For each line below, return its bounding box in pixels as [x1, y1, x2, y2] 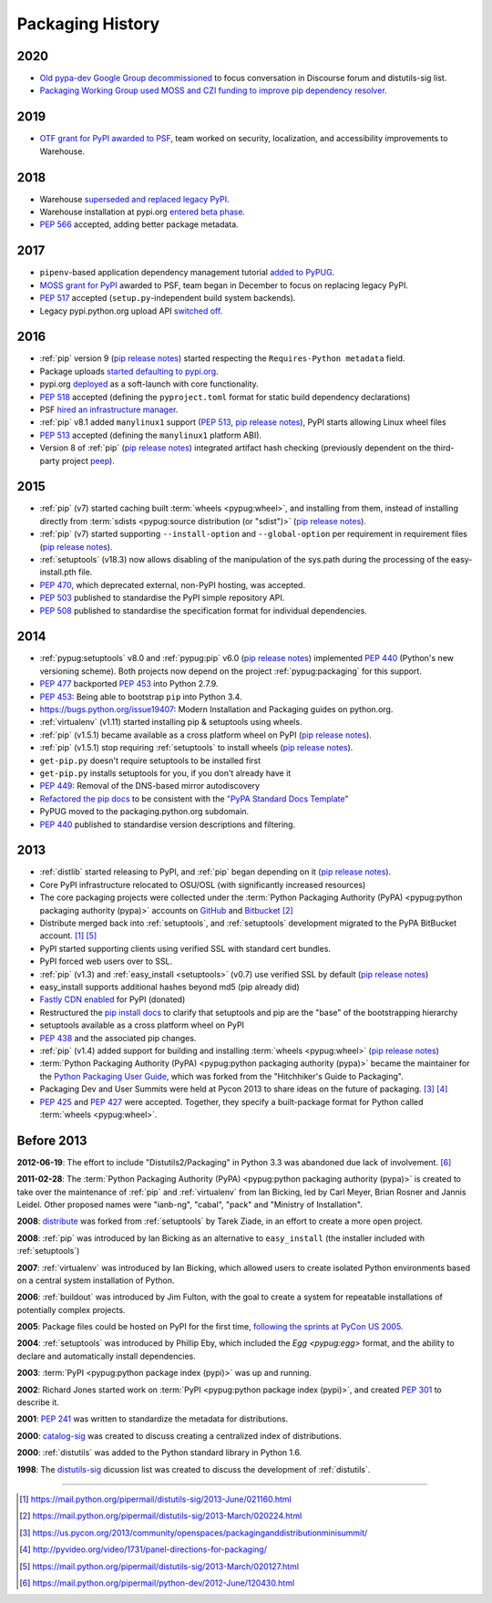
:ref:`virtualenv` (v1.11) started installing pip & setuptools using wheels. [39, 717, 302, 728]
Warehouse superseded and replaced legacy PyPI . [39, 193, 230, 204]
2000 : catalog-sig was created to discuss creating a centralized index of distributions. [16, 1430, 342, 1441]
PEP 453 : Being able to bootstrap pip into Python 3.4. [39, 691, 242, 702]
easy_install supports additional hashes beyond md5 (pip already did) [39, 981, 300, 992]
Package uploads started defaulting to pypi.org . [39, 366, 219, 377]
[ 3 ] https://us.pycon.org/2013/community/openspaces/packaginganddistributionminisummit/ [19, 1527, 368, 1538]
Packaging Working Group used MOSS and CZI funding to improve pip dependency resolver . [39, 85, 387, 96]
